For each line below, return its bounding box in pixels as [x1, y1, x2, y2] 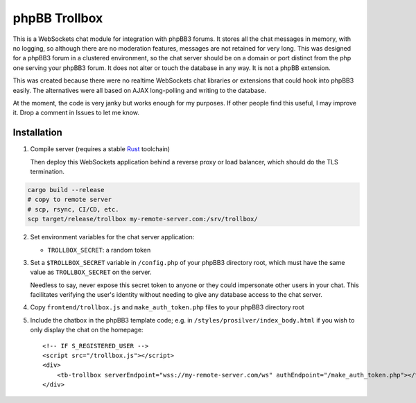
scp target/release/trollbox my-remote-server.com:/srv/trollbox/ [27, 215, 258, 223]
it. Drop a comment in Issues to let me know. [12, 108, 140, 117]
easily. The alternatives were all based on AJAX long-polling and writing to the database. [12, 86, 267, 94]
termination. [30, 167, 65, 175]
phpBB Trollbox [12, 10, 103, 26]
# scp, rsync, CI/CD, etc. [27, 205, 119, 213]
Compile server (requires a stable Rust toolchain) [30, 145, 170, 153]
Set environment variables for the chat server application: [30, 233, 195, 241]
